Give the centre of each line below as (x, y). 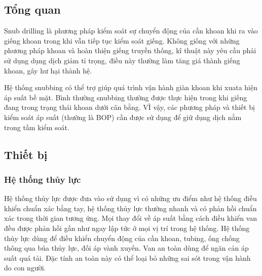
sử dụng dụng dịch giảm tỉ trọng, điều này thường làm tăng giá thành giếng (122, 60)
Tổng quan (32, 9)
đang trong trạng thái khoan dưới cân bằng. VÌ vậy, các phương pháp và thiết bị (129, 107)
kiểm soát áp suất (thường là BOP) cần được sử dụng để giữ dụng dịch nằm (123, 117)
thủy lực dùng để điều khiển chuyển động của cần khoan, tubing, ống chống (122, 238)
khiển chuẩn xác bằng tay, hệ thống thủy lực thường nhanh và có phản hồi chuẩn (130, 208)
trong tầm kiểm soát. (37, 127)
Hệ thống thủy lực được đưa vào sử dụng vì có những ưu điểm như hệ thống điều (130, 198)
